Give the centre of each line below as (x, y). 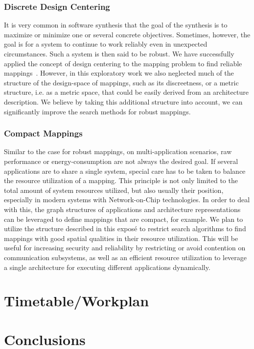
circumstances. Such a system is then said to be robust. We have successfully (119, 54)
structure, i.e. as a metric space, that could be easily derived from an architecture (126, 92)
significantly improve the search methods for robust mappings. (97, 111)
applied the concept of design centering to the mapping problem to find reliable (123, 63)
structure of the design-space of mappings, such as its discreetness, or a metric (121, 82)
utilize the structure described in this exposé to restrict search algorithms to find (125, 228)
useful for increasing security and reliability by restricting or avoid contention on (125, 248)
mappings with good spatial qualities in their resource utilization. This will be (121, 238)
